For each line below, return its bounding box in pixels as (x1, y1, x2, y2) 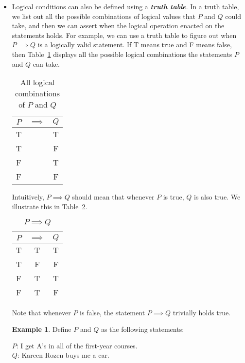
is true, (163, 192, 184, 202)
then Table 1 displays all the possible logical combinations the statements (12, 49, 232, 59)
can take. (33, 58, 60, 69)
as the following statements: (101, 324, 184, 334)
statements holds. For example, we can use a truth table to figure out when (12, 30, 237, 40)
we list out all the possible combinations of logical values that (12, 11, 195, 21)
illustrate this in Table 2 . (12, 201, 87, 211)
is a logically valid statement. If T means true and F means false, (37, 39, 232, 50)
